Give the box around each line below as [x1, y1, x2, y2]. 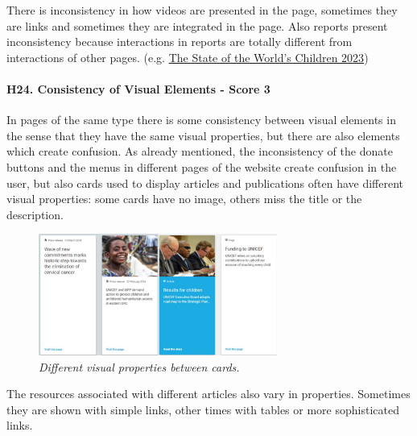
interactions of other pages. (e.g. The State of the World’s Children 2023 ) [6, 48, 369, 65]
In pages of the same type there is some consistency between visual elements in [6, 111, 396, 128]
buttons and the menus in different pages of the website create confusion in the [6, 158, 397, 175]
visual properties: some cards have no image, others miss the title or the [6, 190, 362, 207]
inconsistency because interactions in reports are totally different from [6, 33, 353, 50]
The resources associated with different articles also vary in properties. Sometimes [6, 385, 411, 402]
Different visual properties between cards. [39, 358, 240, 375]
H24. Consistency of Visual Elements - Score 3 [6, 80, 270, 97]
